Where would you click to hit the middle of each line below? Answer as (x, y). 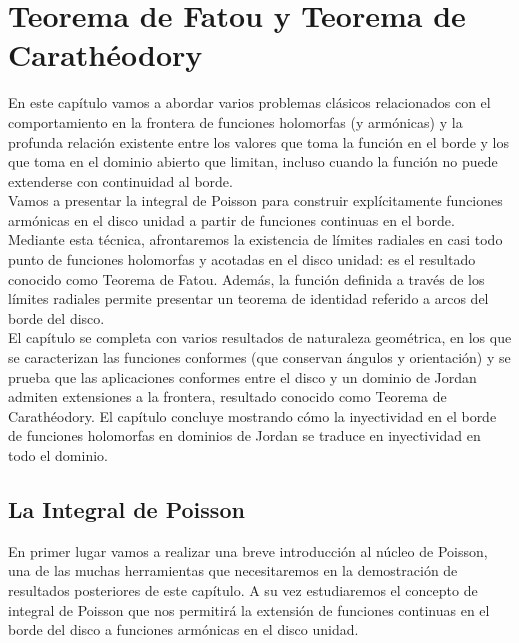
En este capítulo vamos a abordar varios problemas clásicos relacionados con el (249, 102)
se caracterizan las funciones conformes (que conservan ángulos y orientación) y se (259, 357)
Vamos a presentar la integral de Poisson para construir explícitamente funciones (255, 200)
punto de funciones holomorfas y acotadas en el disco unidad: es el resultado (242, 259)
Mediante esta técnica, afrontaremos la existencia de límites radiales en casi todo (255, 239)
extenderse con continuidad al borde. (120, 180)
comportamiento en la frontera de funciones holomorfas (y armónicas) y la (235, 121)
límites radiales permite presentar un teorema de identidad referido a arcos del (248, 298)
